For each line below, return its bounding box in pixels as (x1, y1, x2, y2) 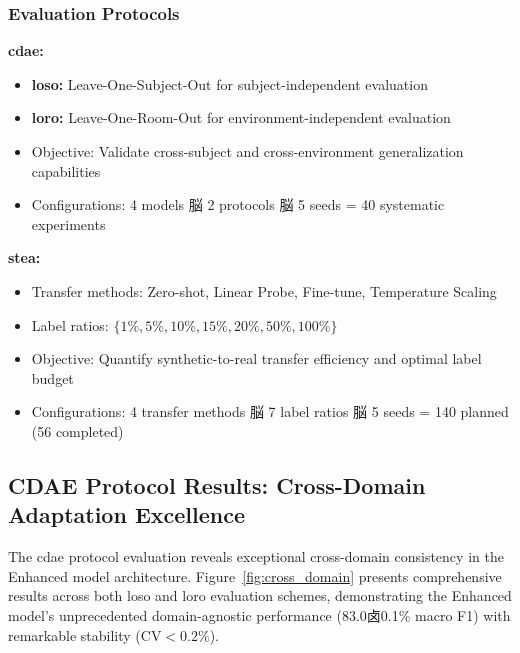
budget (31, 367, 74, 388)
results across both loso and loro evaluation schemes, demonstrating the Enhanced (8, 585, 512, 606)
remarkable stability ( (8, 624, 141, 645)
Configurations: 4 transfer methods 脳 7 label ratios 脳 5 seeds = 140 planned (31, 401, 509, 422)
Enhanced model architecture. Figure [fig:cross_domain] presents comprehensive (8, 565, 502, 586)
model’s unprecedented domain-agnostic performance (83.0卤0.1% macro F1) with (8, 604, 511, 625)
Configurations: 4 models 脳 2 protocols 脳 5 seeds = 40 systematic (31, 194, 445, 215)
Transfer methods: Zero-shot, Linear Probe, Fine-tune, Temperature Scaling (31, 280, 497, 301)
